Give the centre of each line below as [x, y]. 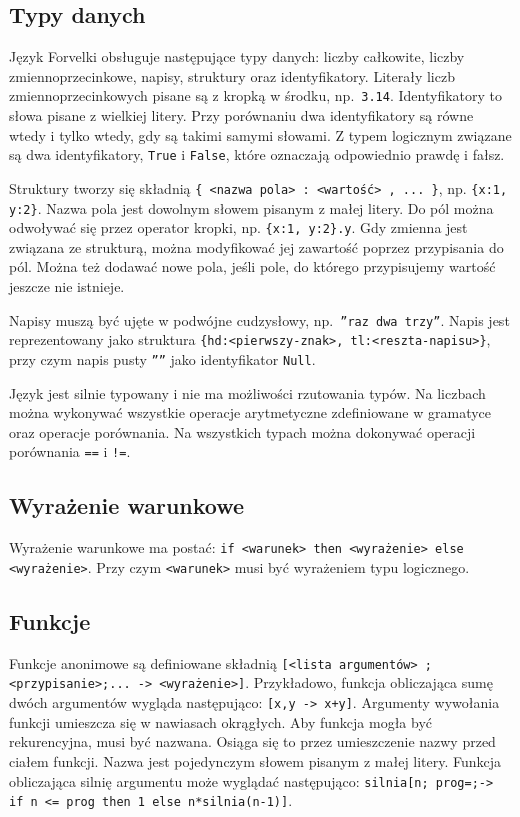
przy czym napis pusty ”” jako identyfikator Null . [162, 358]
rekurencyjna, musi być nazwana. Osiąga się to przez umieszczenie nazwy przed [252, 741]
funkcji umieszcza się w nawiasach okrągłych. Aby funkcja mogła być [221, 721]
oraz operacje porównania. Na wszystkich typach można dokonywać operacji [242, 431]
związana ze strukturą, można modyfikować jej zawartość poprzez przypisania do [256, 246]
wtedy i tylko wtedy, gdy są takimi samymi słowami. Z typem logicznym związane [260, 134]
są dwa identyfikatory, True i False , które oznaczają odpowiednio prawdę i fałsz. [257, 154]
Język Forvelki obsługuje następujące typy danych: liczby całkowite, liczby [237, 56]
